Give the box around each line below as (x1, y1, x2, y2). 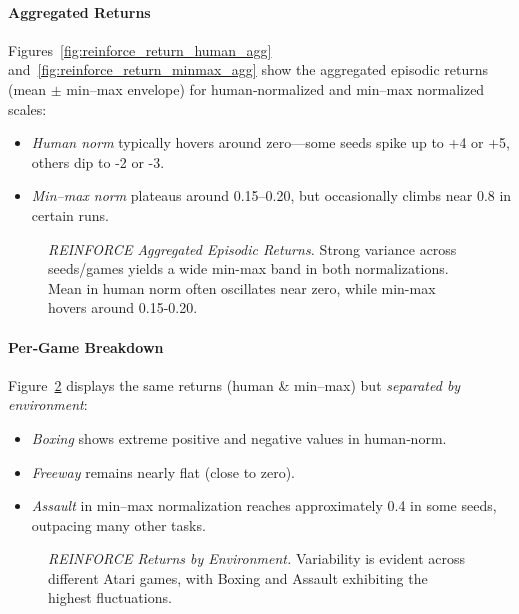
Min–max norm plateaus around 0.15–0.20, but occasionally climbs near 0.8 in (31, 185, 512, 206)
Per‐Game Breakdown (8, 336, 164, 357)
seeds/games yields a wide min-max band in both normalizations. (48, 258, 449, 279)
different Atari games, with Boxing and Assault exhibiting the (48, 567, 428, 588)
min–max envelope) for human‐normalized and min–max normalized (66, 78, 485, 99)
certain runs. (31, 204, 109, 225)
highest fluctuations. (48, 587, 172, 608)
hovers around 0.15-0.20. (48, 297, 198, 318)
